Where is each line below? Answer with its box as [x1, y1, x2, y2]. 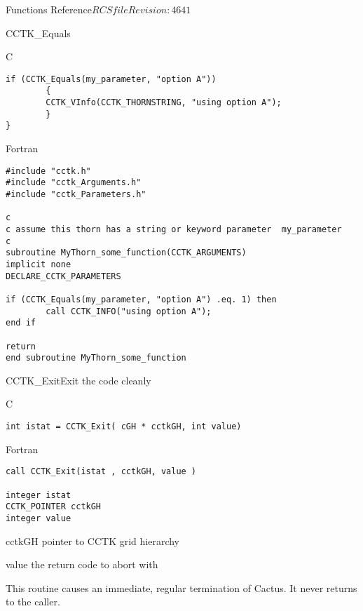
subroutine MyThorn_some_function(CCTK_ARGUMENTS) [6, 248, 247, 258]
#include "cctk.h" [6, 166, 91, 176]
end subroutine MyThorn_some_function [6, 353, 186, 363]
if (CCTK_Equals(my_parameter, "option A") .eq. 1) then [6, 294, 277, 304]
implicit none [6, 259, 71, 269]
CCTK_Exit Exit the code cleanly [6, 372, 151, 387]
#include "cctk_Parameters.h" [6, 189, 146, 199]
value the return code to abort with [6, 557, 158, 572]
